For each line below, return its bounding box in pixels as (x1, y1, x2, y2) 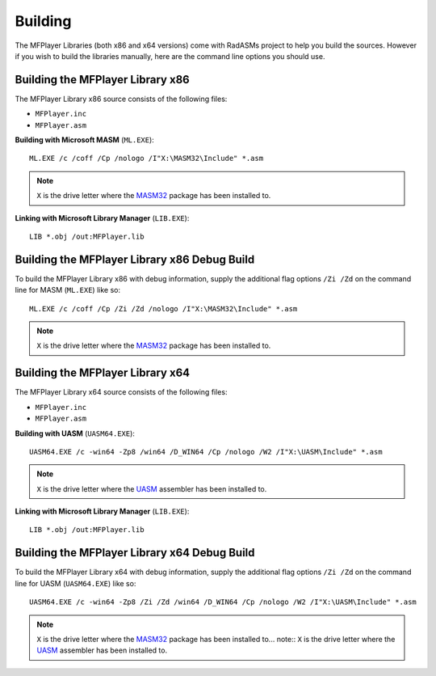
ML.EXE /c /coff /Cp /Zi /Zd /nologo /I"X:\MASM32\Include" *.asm (29, 304, 298, 313)
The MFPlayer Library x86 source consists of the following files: (15, 94, 228, 104)
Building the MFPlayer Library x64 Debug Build (15, 546, 255, 560)
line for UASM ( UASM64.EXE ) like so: (15, 578, 136, 588)
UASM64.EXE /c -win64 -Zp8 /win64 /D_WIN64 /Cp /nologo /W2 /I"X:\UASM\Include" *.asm (29, 447, 383, 456)
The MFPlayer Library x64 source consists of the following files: (15, 387, 228, 397)
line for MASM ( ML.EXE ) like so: (15, 285, 121, 295)
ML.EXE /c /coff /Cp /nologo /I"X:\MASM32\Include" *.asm (29, 154, 264, 163)
